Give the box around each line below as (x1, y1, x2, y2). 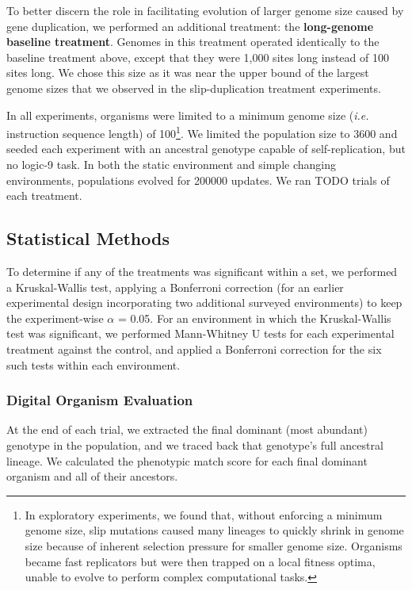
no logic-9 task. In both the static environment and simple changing (6, 156, 336, 172)
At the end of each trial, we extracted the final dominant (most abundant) (6, 421, 368, 438)
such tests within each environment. (6, 356, 181, 373)
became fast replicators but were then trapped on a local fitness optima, (25, 553, 376, 569)
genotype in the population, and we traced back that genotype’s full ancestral (6, 436, 383, 453)
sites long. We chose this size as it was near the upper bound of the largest (6, 64, 369, 81)
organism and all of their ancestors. (6, 468, 178, 485)
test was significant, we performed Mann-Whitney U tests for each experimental (6, 325, 395, 342)
